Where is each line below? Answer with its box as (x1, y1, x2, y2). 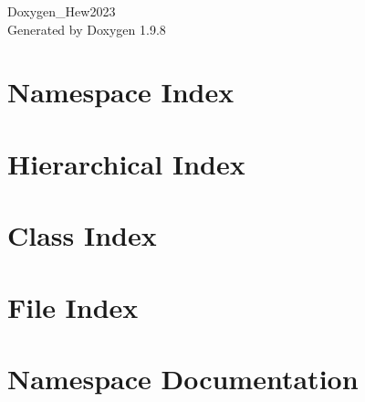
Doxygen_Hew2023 (7, 2, 116, 20)
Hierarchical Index (7, 144, 245, 182)
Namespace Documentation (7, 359, 359, 397)
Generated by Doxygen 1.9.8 (7, 19, 166, 38)
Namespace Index (7, 73, 235, 111)
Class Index (7, 217, 157, 254)
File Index (7, 288, 139, 325)
